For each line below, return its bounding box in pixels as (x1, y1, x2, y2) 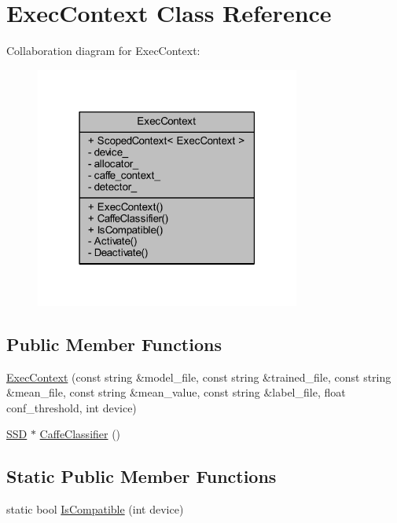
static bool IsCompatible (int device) (6, 501, 184, 518)
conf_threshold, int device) (6, 399, 137, 415)
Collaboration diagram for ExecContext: (6, 42, 200, 59)
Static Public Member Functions (6, 464, 277, 488)
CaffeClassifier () (39, 426, 121, 442)
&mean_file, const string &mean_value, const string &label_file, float (6, 384, 346, 400)
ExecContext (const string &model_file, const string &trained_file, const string (6, 368, 391, 385)
